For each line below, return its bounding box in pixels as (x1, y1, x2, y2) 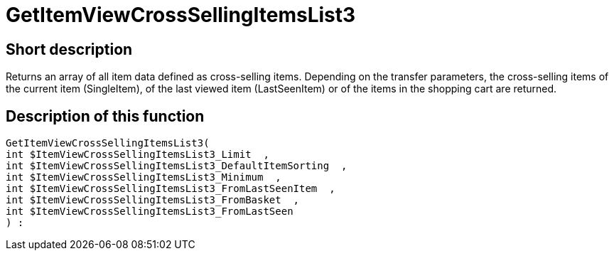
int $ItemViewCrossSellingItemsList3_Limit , (6, 149, 269, 161)
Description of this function (6, 107, 205, 125)
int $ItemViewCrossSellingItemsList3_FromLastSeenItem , (6, 183, 335, 195)
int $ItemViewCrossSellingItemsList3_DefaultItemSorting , (6, 160, 348, 172)
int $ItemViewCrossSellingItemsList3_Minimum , (6, 171, 281, 183)
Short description (6, 40, 133, 58)
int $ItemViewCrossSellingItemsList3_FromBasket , (6, 194, 300, 206)
